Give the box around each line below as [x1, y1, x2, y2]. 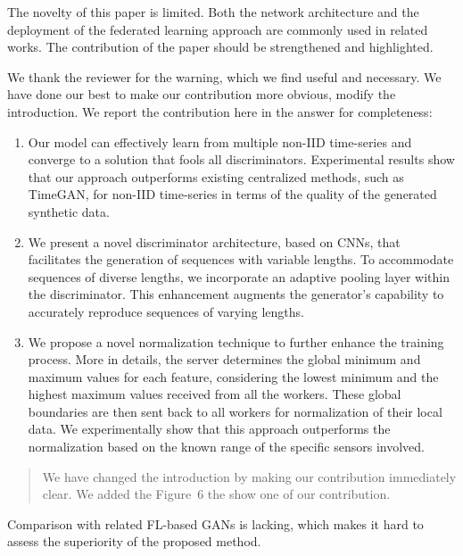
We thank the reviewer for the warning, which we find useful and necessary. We [7, 67, 442, 86]
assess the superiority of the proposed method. [7, 532, 261, 551]
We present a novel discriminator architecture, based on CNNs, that [28, 232, 401, 251]
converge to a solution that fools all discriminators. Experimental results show [28, 150, 455, 169]
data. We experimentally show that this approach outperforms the [28, 419, 391, 438]
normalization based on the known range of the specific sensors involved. [28, 437, 426, 456]
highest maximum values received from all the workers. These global [28, 385, 401, 403]
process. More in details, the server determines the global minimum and [28, 350, 421, 369]
